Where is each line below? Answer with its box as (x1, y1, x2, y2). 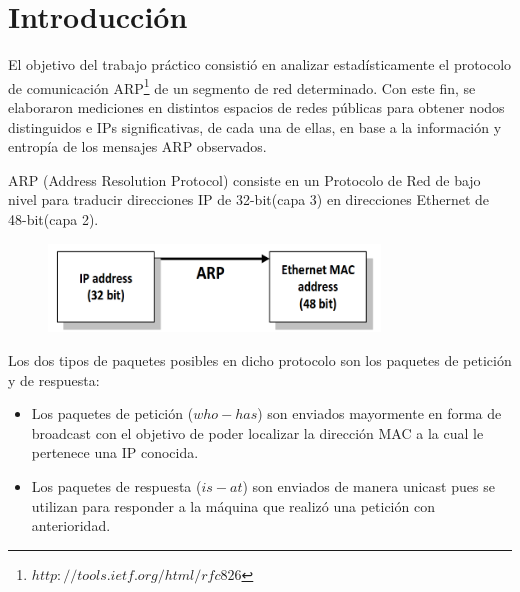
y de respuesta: (8, 369, 100, 390)
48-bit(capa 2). (8, 208, 99, 229)
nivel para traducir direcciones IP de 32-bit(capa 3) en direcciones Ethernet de (8, 189, 490, 210)
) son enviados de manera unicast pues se (242, 476, 495, 496)
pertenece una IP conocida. (31, 442, 199, 463)
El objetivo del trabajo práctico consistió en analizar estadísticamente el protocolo (8, 54, 512, 75)
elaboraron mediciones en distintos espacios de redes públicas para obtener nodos (8, 96, 505, 117)
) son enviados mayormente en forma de (257, 403, 502, 424)
